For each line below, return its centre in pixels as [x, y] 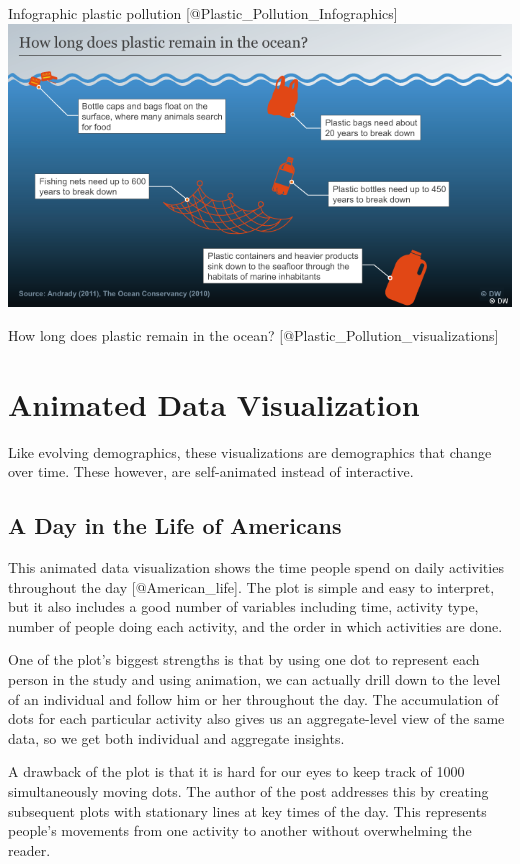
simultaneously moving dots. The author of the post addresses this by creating [248, 790]
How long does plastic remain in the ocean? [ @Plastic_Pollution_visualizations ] [253, 334]
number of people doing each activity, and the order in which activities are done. [255, 625]
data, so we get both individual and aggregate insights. [176, 737]
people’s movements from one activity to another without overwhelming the [240, 830]
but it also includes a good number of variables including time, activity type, [243, 606]
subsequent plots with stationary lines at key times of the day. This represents [247, 810]
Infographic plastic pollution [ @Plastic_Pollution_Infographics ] [203, 13]
